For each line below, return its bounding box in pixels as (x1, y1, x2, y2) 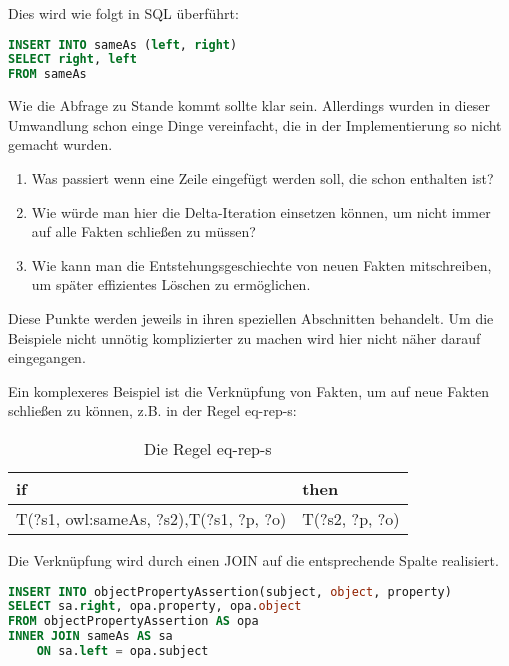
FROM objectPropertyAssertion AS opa (8, 614, 259, 629)
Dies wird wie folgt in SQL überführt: (8, 3, 239, 23)
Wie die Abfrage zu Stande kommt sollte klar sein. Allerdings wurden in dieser (8, 95, 490, 116)
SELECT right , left (8, 52, 137, 67)
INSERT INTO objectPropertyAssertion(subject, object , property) (8, 584, 452, 599)
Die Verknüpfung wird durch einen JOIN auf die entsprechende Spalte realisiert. (8, 549, 499, 570)
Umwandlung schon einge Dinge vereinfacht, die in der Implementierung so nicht (8, 114, 502, 135)
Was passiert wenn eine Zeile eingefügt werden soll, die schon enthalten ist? (31, 168, 494, 188)
